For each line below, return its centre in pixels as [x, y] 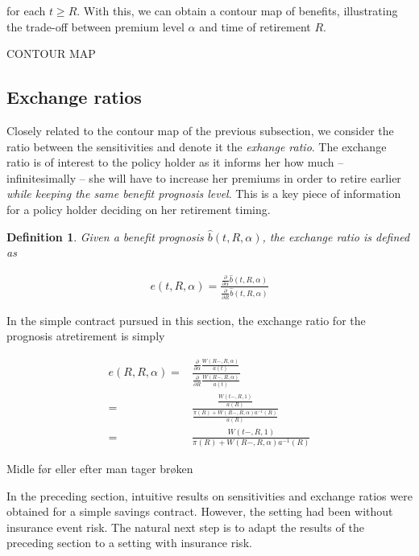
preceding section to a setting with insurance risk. [129, 543]
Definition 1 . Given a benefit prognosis [105, 236]
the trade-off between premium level [95, 26]
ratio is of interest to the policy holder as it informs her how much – [175, 162]
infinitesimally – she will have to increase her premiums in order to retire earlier [204, 177]
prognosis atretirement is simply [86, 336]
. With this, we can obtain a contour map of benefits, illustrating [237, 10]
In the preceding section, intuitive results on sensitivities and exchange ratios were [209, 495]
